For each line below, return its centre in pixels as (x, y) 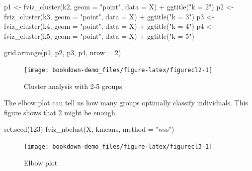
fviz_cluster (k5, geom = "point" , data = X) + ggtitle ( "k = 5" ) (99, 36)
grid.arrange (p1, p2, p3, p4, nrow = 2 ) (63, 52)
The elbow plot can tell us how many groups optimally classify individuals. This (126, 103)
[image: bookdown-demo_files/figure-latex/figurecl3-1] (118, 147)
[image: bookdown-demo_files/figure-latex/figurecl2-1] (118, 70)
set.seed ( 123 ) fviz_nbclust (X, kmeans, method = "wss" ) (89, 129)
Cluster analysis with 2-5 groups (73, 86)
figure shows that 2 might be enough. (61, 112)
